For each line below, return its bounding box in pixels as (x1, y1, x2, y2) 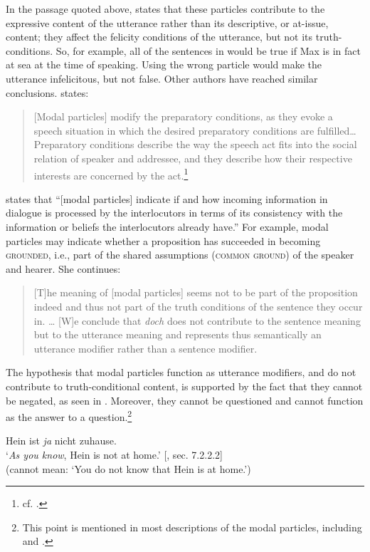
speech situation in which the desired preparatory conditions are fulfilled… (33, 123, 356, 137)
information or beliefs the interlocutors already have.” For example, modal (6, 219, 329, 234)
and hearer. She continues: (6, 261, 121, 276)
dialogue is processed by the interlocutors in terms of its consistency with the (6, 205, 343, 220)
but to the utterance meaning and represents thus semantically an (33, 327, 322, 342)
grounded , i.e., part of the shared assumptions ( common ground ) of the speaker (6, 247, 354, 262)
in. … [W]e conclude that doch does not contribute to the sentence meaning (33, 313, 361, 328)
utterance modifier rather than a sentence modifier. (33, 340, 258, 355)
